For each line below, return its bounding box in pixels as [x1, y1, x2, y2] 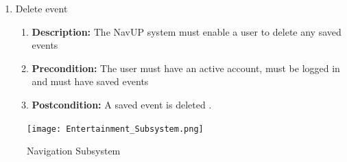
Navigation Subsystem [27, 143, 121, 158]
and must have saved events [32, 74, 149, 89]
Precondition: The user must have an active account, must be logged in [32, 60, 340, 75]
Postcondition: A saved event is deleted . [32, 97, 212, 111]
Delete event [15, 1, 68, 15]
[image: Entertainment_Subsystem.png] [27, 124, 204, 134]
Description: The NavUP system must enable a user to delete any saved [32, 24, 342, 38]
